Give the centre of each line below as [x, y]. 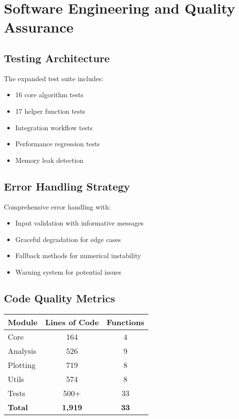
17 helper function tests [50, 111]
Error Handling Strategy [67, 186]
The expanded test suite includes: [54, 78]
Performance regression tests [57, 144]
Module [23, 322]
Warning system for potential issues [68, 271]
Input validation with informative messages [80, 223]
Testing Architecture [57, 58]
